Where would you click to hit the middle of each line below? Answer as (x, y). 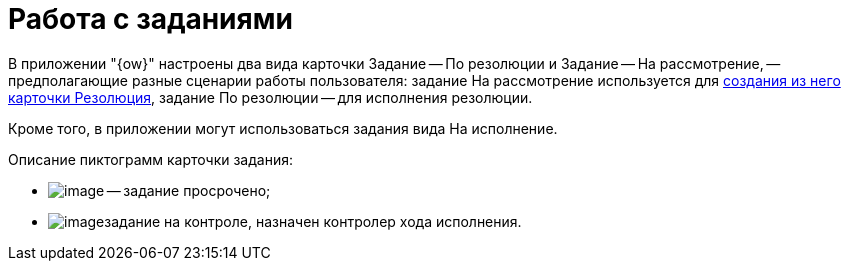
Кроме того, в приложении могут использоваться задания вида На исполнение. (283, 128)
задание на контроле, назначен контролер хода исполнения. (313, 221)
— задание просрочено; (188, 190)
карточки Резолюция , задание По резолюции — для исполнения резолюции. (270, 97)
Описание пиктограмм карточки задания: (150, 159)
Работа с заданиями (150, 19)
